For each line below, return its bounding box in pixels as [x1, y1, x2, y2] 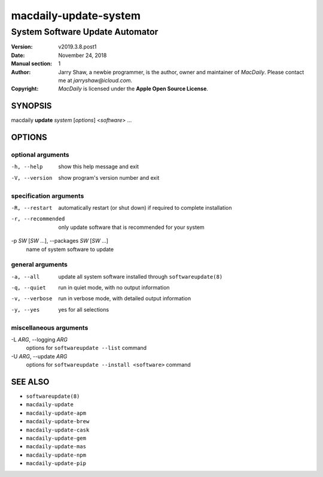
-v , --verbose [11, 295, 53, 302]
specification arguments [11, 192, 84, 200]
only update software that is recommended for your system [58, 224, 205, 231]
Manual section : [11, 60, 53, 67]
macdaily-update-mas [26, 443, 87, 450]
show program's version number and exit [58, 174, 160, 181]
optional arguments [11, 150, 69, 159]
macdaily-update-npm [26, 451, 87, 458]
